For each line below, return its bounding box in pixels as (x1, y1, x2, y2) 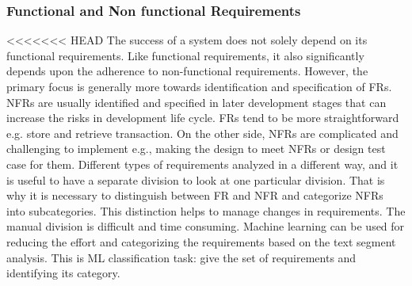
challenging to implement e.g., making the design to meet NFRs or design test (6, 140, 386, 157)
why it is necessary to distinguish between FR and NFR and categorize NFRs (6, 187, 383, 204)
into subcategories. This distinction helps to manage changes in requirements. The (6, 202, 406, 219)
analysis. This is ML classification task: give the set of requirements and (6, 249, 357, 265)
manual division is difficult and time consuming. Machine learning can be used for (6, 218, 405, 235)
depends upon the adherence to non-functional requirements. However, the (6, 63, 368, 79)
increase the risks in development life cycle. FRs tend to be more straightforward (6, 109, 399, 126)
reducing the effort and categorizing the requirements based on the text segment (6, 233, 396, 250)
